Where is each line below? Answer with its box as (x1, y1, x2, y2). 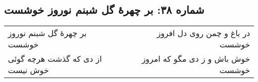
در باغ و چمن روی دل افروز (157, 27, 250, 39)
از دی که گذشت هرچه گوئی (8, 53, 102, 65)
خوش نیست (8, 64, 49, 76)
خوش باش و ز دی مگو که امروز (141, 53, 250, 65)
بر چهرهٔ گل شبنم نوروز (8, 27, 87, 39)
